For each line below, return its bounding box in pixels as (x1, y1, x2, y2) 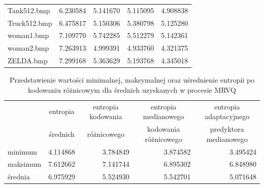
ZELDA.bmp (8, 55, 48, 66)
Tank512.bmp (8, 5, 50, 15)
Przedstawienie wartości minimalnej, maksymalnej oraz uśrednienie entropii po (9, 74, 255, 85)
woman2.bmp (8, 43, 49, 53)
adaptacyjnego (205, 111, 250, 122)
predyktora (210, 124, 244, 134)
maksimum (8, 159, 42, 169)
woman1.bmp (8, 30, 49, 41)
